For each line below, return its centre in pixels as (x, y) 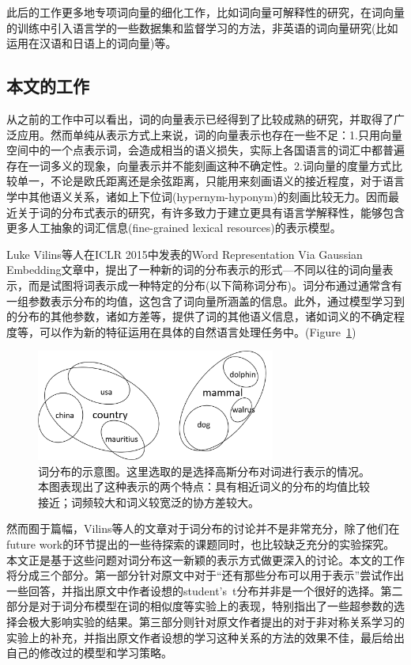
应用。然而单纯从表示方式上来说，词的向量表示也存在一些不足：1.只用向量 (209, 134)
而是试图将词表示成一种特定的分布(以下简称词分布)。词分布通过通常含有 (215, 285)
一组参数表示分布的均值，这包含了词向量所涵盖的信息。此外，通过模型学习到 (205, 300)
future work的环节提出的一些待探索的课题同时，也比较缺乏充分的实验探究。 (201, 543)
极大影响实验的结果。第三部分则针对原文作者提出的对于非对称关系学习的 (216, 621)
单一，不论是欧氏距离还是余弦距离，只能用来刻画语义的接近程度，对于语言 (211, 181)
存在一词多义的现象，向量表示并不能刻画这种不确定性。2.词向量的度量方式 (199, 165)
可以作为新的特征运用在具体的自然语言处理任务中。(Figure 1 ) (198, 331)
